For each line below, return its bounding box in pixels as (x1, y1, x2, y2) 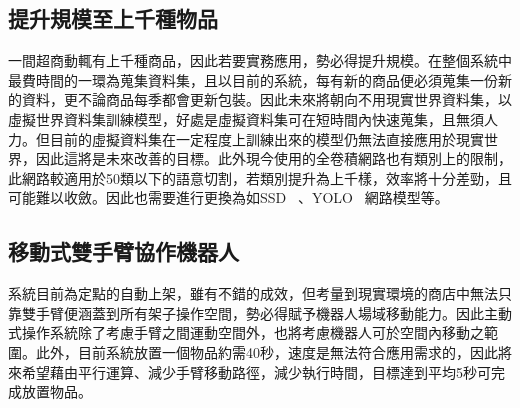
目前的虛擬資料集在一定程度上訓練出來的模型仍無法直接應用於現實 (49, 128, 484, 149)
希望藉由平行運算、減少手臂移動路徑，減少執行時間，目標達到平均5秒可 (21, 361, 491, 382)
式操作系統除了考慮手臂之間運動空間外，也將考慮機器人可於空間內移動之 (8, 322, 484, 343)
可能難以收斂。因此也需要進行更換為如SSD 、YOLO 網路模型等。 (8, 187, 449, 208)
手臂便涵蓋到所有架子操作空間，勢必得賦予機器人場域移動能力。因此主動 (35, 302, 512, 323)
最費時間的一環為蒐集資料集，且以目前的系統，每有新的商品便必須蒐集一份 (8, 69, 498, 90)
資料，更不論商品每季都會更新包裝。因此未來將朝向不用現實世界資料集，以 (21, 89, 512, 110)
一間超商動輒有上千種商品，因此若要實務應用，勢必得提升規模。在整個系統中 (8, 50, 512, 71)
